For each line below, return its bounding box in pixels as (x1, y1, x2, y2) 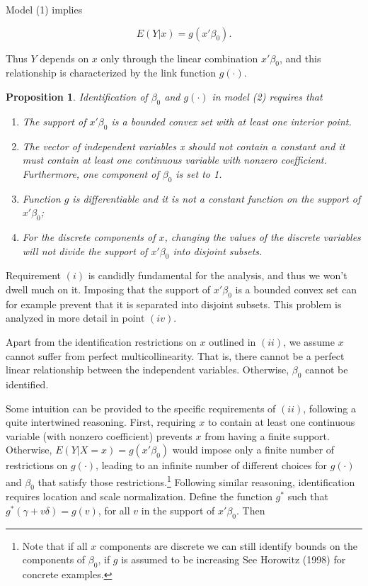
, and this (280, 50, 321, 65)
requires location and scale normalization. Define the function (6, 489, 272, 504)
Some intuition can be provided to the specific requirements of (6, 400, 276, 415)
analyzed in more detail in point (6, 310, 145, 325)
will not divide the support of (22, 243, 148, 258)
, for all (98, 502, 130, 517)
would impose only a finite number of (172, 442, 335, 457)
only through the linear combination (100, 50, 258, 65)
